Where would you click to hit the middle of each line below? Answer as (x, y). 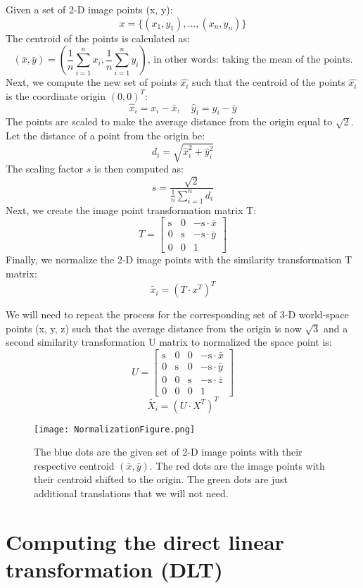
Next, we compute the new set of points (91, 82)
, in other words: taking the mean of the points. (250, 60)
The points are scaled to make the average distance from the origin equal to (169, 121)
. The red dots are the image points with (237, 465)
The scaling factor (45, 169)
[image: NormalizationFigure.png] (115, 429)
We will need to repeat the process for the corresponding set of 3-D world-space (178, 314)
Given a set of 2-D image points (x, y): (89, 9)
